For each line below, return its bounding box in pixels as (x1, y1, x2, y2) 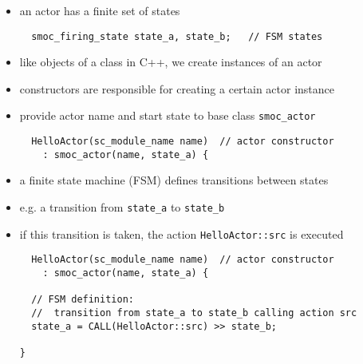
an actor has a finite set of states (19, 2, 180, 18)
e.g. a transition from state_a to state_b (19, 199, 225, 215)
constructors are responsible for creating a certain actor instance (19, 80, 335, 97)
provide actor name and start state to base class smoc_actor (19, 107, 316, 124)
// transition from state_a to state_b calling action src (31, 307, 357, 318)
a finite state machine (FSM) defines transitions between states (19, 172, 329, 188)
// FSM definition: (31, 294, 134, 306)
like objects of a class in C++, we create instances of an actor (19, 53, 322, 70)
